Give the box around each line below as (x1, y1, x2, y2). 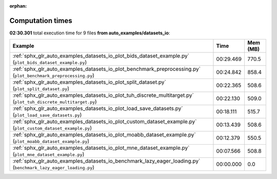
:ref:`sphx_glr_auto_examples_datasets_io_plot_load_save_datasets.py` (12, 105, 183, 112)
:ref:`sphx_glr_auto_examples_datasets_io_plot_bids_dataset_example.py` (12, 52, 190, 59)
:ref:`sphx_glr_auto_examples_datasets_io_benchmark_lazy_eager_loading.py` (12, 157, 201, 165)
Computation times (9, 16, 72, 25)
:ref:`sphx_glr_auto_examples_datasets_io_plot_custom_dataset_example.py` (12, 118, 197, 125)
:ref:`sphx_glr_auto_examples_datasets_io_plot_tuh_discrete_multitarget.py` (12, 92, 194, 99)
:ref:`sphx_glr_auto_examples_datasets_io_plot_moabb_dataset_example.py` (12, 131, 196, 138)
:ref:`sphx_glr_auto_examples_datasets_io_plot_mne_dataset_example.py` (12, 144, 190, 151)
